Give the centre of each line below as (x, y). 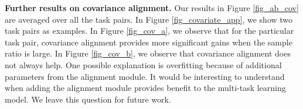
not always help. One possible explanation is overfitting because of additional (143, 64)
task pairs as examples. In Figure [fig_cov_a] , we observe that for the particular (149, 31)
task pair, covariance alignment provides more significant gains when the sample (149, 42)
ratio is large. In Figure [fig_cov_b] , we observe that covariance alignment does (148, 53)
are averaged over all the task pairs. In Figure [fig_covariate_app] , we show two (149, 19)
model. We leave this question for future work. (88, 99)
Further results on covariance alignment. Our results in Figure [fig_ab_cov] (152, 8)
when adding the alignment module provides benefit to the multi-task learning (145, 88)
